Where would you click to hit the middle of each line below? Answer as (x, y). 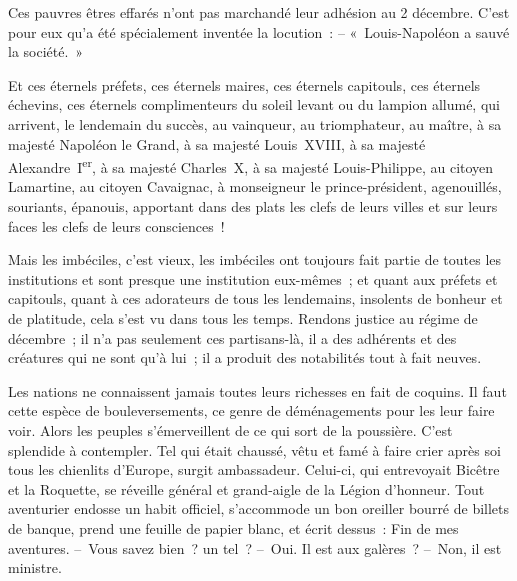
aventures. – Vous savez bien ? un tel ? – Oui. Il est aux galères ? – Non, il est (255, 547)
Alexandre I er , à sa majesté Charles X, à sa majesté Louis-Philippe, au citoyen (251, 165)
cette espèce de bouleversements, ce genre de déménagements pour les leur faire (251, 410)
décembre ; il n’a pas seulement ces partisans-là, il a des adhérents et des (232, 337)
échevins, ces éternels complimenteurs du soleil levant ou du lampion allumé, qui (254, 104)
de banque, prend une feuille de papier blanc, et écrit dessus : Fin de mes (233, 527)
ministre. (35, 567)
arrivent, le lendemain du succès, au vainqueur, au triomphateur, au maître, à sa (255, 123)
